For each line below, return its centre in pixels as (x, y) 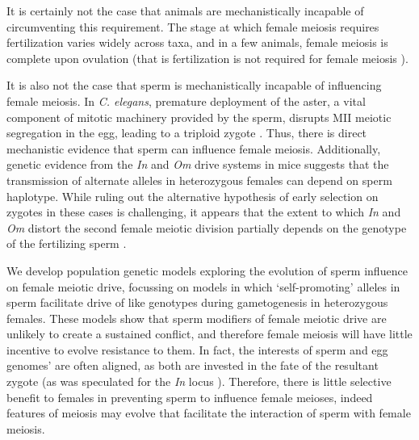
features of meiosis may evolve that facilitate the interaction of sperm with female (209, 413)
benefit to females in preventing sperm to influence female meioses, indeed (190, 397)
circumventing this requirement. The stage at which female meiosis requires (193, 26)
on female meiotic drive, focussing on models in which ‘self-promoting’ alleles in (203, 286)
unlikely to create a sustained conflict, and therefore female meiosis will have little (209, 334)
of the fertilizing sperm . (67, 243)
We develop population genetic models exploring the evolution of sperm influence (207, 270)
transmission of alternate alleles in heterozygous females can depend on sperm (199, 180)
